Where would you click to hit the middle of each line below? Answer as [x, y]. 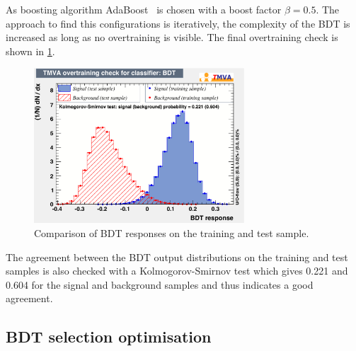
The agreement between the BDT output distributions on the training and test [177, 257]
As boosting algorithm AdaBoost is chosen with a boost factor [144, 9]
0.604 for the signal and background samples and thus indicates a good [160, 284]
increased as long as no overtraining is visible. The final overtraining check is [172, 37]
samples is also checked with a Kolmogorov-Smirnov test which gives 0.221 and [177, 271]
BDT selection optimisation [109, 336]
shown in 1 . [30, 51]
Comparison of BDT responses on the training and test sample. [172, 233]
